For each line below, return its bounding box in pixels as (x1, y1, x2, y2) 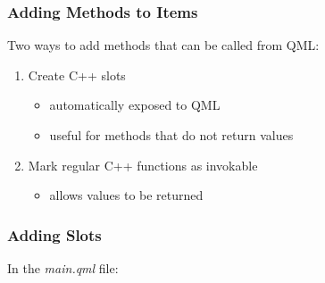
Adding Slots (7, 223, 102, 246)
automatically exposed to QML (49, 96, 221, 114)
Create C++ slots (28, 65, 126, 84)
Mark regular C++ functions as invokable (28, 155, 258, 174)
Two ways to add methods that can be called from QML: (7, 36, 320, 54)
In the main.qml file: (7, 259, 119, 277)
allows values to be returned (49, 186, 204, 204)
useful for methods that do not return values (49, 126, 294, 144)
